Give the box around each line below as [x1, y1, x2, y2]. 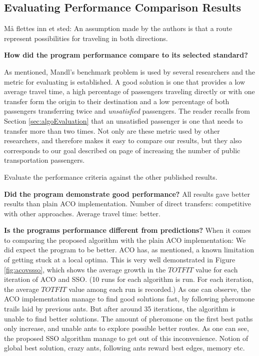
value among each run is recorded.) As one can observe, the [68, 283, 251, 294]
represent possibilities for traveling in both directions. [4, 33, 168, 43]
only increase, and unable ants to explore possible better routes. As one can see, [4, 323, 249, 333]
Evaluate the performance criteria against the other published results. [4, 171, 217, 182]
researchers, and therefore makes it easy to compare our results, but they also [4, 135, 242, 146]
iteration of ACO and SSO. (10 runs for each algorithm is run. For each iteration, [4, 274, 254, 284]
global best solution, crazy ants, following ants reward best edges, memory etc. [4, 342, 245, 353]
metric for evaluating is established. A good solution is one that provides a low [4, 76, 245, 87]
